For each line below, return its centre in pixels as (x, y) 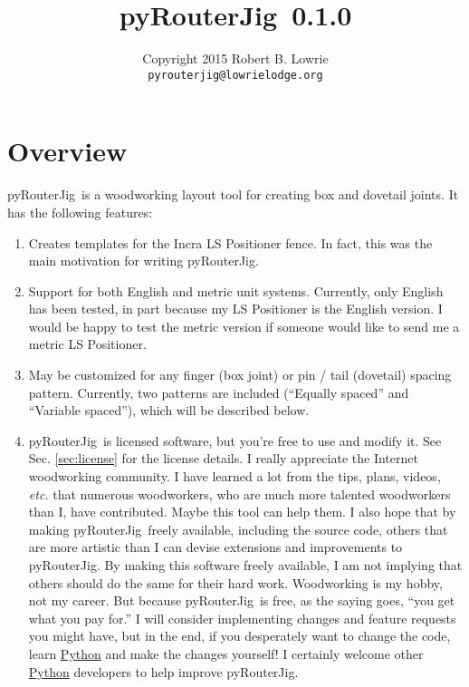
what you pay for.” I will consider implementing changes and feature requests (242, 618)
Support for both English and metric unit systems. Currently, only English (236, 290)
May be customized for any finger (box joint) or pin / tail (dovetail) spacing (240, 375)
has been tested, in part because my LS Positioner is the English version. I (235, 309)
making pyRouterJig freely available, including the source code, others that (238, 529)
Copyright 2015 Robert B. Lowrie (235, 58)
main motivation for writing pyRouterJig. (144, 261)
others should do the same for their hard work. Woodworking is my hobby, (235, 582)
